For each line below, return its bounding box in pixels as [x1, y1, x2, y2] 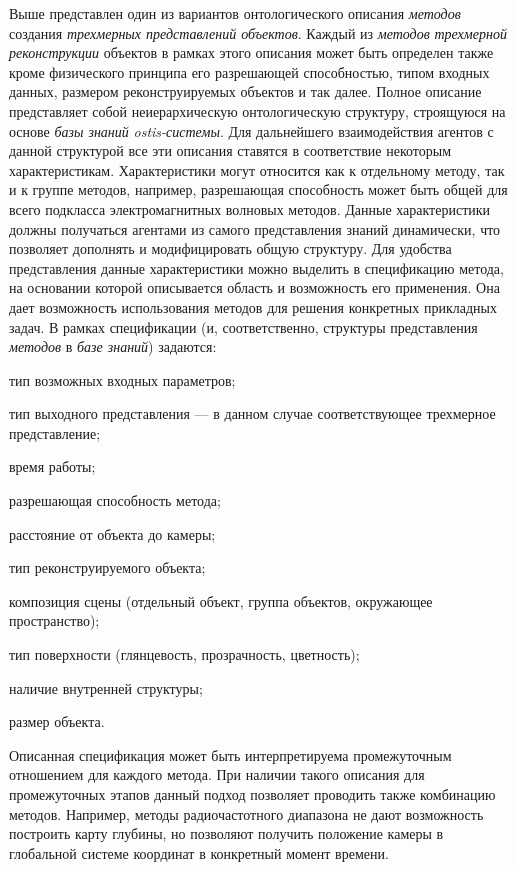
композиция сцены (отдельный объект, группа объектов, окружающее [9, 590, 433, 611]
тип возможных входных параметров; [9, 369, 236, 390]
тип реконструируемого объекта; [9, 557, 206, 578]
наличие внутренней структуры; [9, 677, 203, 698]
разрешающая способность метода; [9, 490, 221, 511]
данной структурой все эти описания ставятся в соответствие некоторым [9, 140, 451, 161]
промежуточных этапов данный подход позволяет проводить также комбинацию [9, 784, 496, 804]
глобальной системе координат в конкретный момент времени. [9, 842, 389, 863]
